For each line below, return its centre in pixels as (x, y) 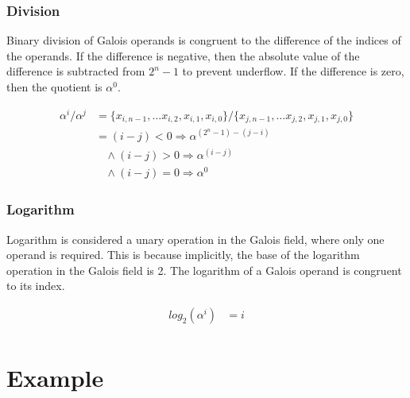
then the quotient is (54, 87)
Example (55, 378)
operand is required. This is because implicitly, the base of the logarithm (183, 255)
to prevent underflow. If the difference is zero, (293, 71)
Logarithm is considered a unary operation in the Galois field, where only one (195, 239)
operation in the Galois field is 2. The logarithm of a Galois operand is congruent (204, 270)
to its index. (36, 286)
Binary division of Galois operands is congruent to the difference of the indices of (204, 40)
